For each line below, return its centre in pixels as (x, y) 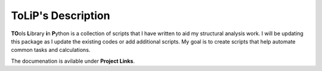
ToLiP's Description (61, 16)
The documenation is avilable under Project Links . (73, 61)
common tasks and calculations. (51, 50)
